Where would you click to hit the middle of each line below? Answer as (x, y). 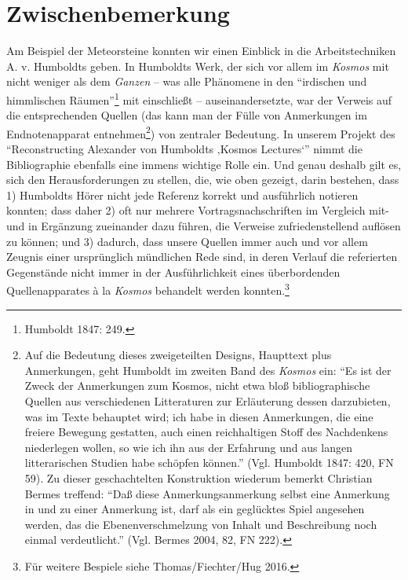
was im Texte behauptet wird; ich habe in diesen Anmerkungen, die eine (199, 416)
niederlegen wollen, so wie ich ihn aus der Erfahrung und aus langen (188, 447)
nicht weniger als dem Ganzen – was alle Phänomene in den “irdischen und (187, 81)
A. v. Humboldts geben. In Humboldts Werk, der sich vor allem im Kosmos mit (198, 66)
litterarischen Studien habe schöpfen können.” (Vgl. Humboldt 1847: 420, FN (209, 463)
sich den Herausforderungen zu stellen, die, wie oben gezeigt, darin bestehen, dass (203, 180)
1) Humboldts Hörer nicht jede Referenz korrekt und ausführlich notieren (182, 195)
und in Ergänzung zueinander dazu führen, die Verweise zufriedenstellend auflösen (204, 225)
